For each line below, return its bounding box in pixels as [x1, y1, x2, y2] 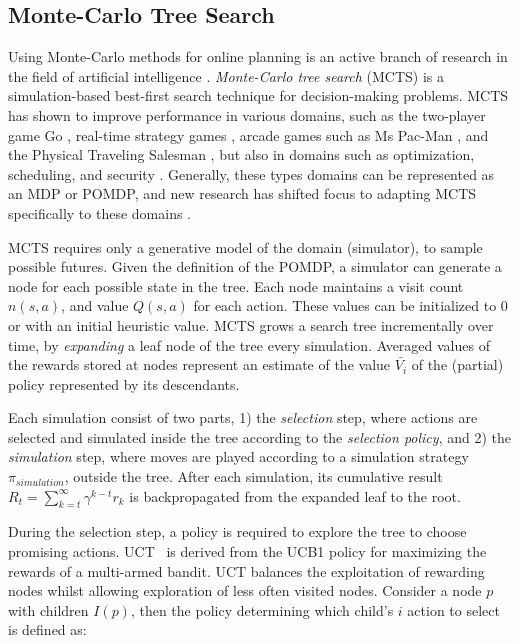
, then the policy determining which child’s [130, 599, 394, 620]
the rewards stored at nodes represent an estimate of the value [8, 354, 391, 375]
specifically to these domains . [8, 202, 192, 223]
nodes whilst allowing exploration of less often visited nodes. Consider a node [8, 580, 482, 601]
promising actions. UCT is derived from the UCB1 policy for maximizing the [8, 541, 487, 562]
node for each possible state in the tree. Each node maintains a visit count [8, 275, 464, 296]
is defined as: [8, 619, 87, 640]
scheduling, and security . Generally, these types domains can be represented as [8, 163, 495, 184]
